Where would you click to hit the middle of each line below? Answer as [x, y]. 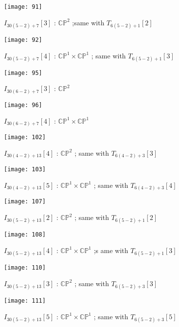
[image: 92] [23, 40]
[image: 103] [25, 170]
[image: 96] [23, 105]
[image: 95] [23, 73]
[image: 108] [25, 235]
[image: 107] [25, 202]
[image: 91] [23, 7]
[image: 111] [25, 300]
